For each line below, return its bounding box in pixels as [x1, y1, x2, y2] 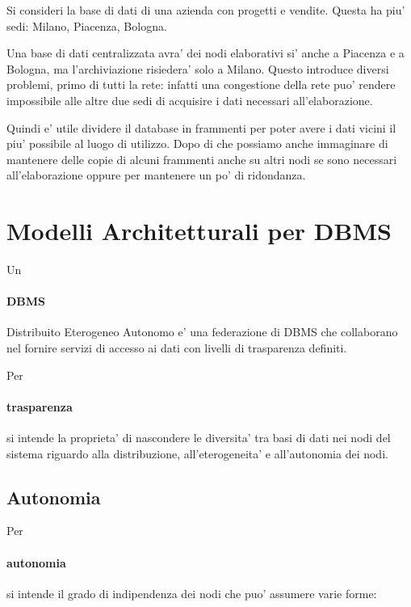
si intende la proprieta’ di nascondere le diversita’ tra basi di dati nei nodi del [6, 429, 391, 446]
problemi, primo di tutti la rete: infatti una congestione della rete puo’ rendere [6, 76, 396, 93]
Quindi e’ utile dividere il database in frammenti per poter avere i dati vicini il [6, 119, 396, 136]
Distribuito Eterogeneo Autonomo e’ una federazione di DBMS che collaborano [6, 323, 398, 340]
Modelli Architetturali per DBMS [6, 214, 392, 247]
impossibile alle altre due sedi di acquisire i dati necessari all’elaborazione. [6, 91, 373, 108]
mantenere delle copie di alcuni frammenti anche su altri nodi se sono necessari [6, 150, 397, 167]
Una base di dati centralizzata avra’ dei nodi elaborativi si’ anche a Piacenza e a [6, 44, 405, 61]
